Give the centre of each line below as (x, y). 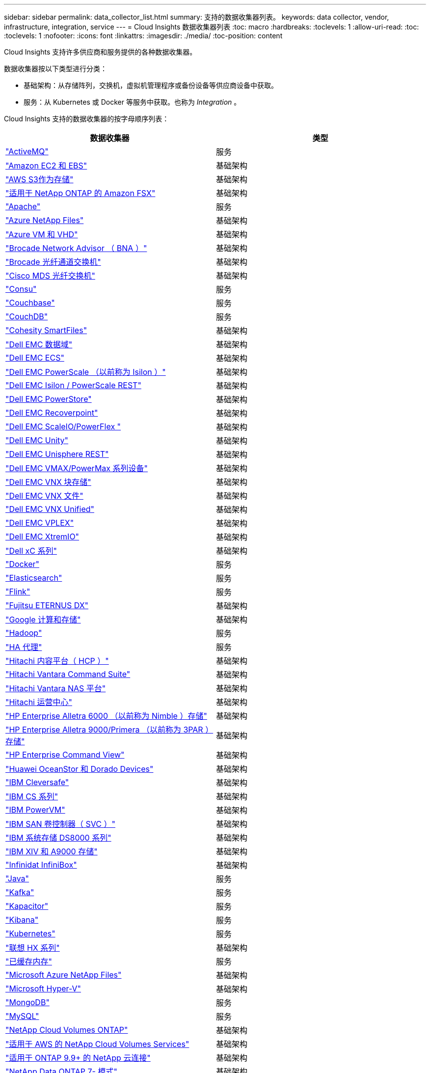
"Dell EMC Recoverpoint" (52, 413)
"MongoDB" (27, 1002)
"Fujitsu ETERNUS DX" (47, 605)
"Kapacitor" (27, 906)
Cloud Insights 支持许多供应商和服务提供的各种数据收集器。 (100, 52)
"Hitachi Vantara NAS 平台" (56, 688)
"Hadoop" (24, 633)
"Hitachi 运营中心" (39, 702)
